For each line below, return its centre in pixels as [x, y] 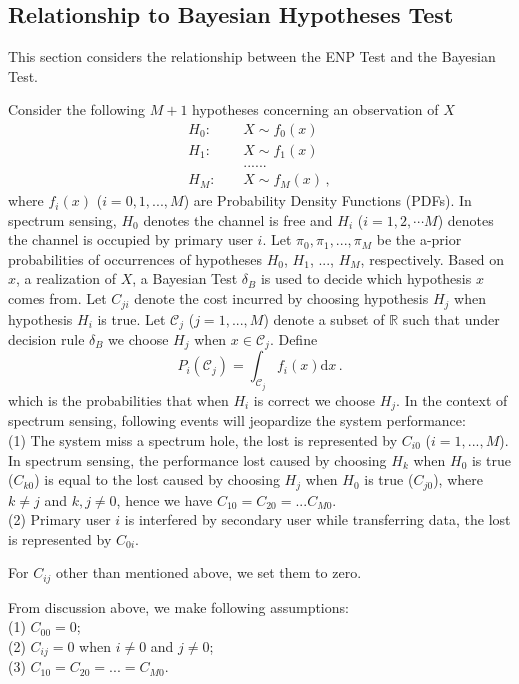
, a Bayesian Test [185, 278]
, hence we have [164, 499]
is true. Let [131, 318]
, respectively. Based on [432, 258]
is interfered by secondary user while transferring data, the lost [317, 519]
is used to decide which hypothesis [366, 278]
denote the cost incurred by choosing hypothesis [281, 298]
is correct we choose [314, 399]
